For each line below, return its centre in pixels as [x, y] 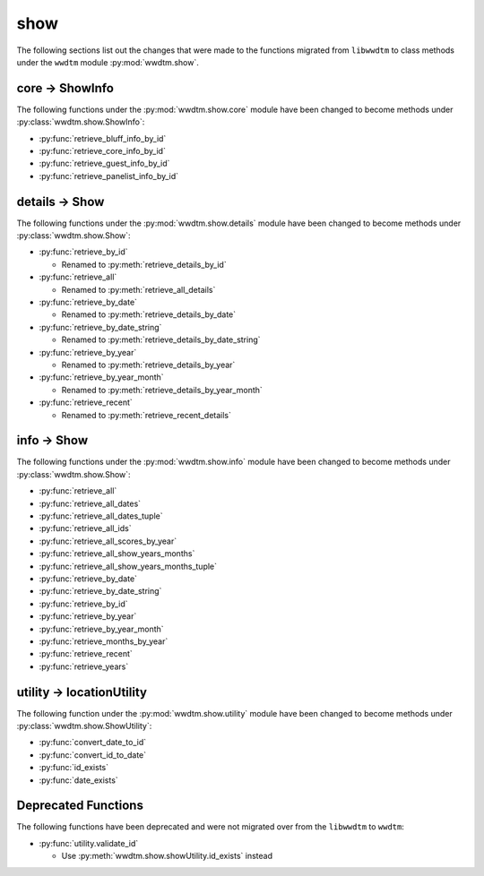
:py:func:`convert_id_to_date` [93, 755]
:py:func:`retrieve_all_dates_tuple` [101, 516]
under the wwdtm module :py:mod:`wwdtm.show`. [108, 62]
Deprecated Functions [80, 806]
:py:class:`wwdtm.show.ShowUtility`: [84, 726]
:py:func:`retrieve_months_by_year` [104, 641]
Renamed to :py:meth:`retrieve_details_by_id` [144, 264]
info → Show [52, 440]
